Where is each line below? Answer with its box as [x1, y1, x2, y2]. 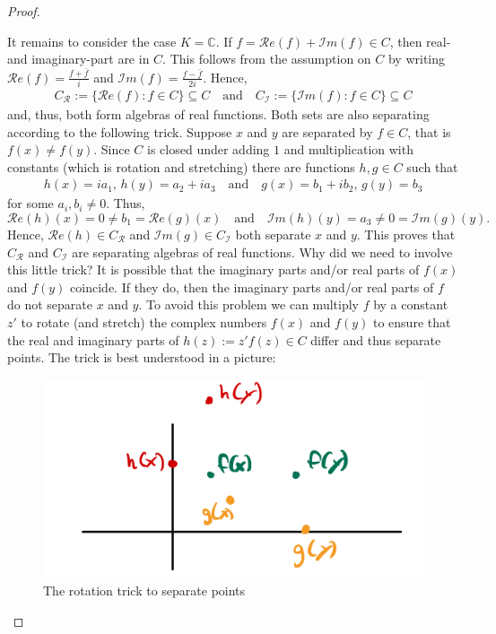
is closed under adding [147, 140, 270, 159]
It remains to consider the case [7, 31, 177, 50]
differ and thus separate [310, 330, 441, 349]
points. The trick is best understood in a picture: [7, 348, 276, 367]
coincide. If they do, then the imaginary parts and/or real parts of [70, 277, 434, 296]
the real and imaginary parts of [7, 330, 179, 349]
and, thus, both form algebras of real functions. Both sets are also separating [7, 105, 430, 123]
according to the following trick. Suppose [7, 122, 232, 141]
